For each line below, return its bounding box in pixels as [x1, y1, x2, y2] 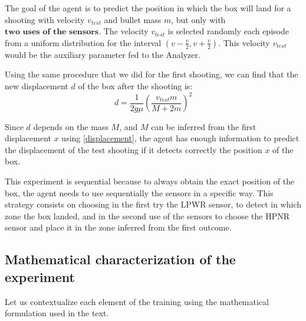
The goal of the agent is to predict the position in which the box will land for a [5, 2, 291, 14]
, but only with [171, 13, 226, 25]
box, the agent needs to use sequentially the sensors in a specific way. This [5, 186, 274, 199]
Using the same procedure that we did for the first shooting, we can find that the [5, 68, 298, 80]
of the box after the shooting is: [78, 79, 193, 92]
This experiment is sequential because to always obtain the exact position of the [5, 175, 295, 187]
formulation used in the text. [5, 307, 109, 319]
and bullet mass [104, 13, 162, 25]
